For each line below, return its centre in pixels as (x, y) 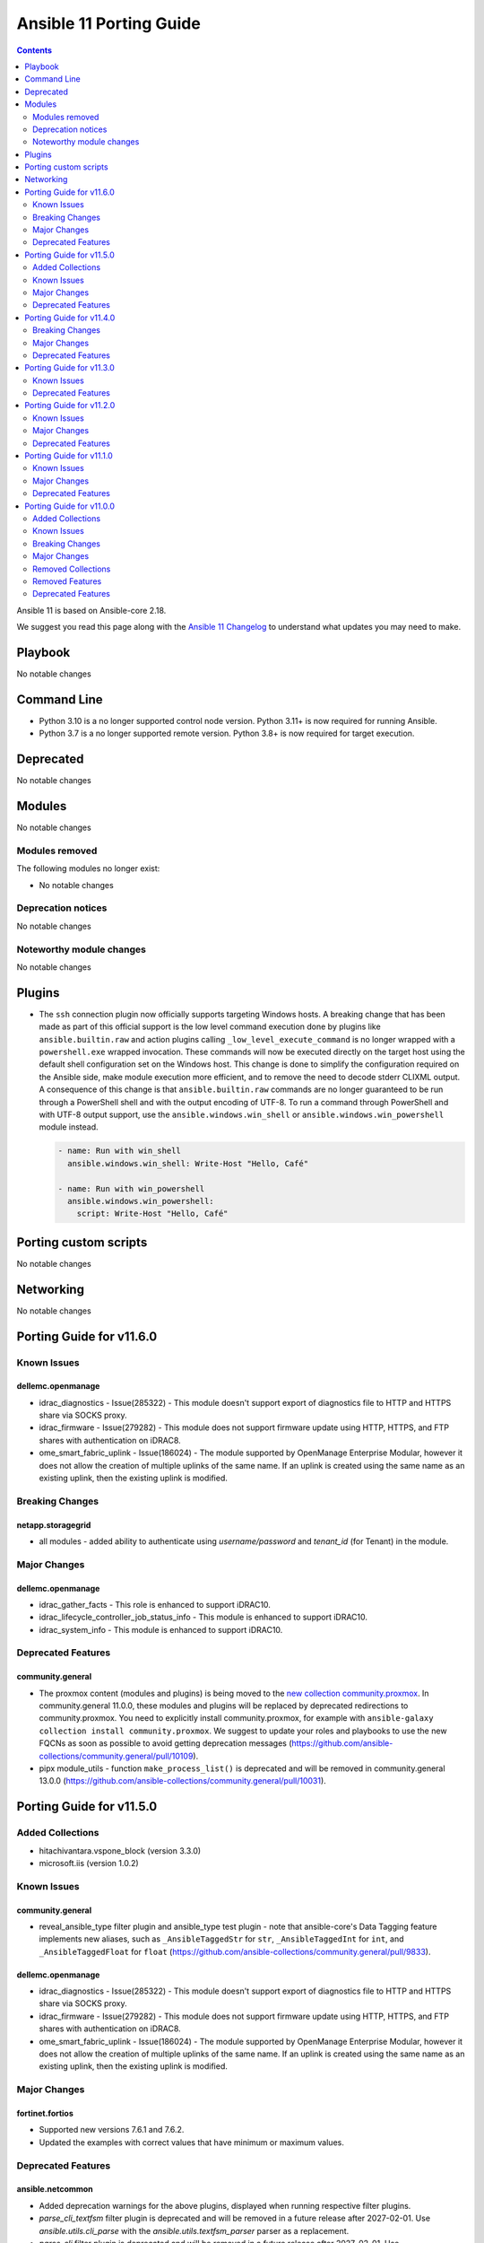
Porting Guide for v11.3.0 (70, 368)
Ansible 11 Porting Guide (108, 23)
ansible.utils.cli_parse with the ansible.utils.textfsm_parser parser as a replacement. (194, 2230)
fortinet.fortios (45, 2113)
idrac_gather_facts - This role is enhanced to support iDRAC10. (155, 1604)
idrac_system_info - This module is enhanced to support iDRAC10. (161, 1629)
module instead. (69, 1127)
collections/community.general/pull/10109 (116, 1756)
